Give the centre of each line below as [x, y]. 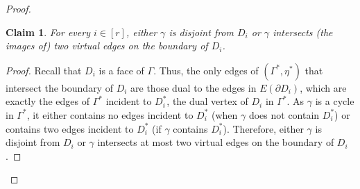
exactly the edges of [48, 101]
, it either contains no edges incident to [110, 114]
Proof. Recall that [44, 70]
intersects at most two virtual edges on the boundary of [216, 142]
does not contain [284, 114]
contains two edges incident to [70, 128]
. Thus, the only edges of [206, 70]
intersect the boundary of [59, 87]
